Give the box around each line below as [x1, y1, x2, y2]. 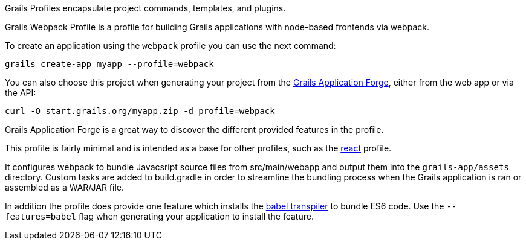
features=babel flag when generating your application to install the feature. [5, 211, 314, 221]
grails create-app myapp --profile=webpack [5, 59, 214, 69]
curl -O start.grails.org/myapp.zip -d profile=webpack [5, 106, 275, 116]
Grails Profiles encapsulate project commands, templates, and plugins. [5, 3, 286, 13]
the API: [5, 87, 36, 98]
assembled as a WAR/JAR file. [5, 182, 125, 192]
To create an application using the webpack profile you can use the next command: [5, 40, 336, 51]
